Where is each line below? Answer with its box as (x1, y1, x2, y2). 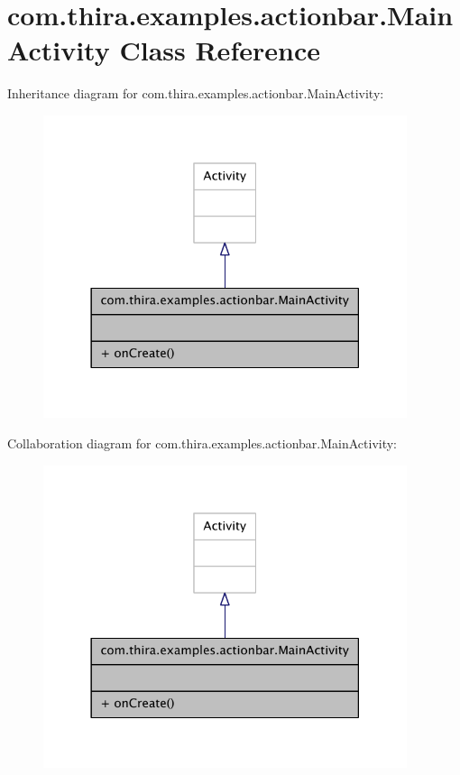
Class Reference (119, 32, 320, 69)
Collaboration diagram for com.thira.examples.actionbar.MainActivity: (7, 434, 398, 453)
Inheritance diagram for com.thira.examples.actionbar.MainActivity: (7, 84, 384, 103)
